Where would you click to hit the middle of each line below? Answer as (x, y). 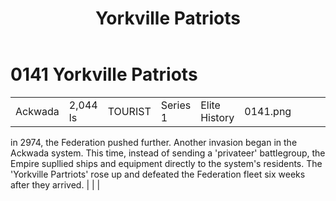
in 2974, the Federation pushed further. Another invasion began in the (154, 142)
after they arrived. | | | (55, 184)
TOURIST (129, 111)
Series (176, 105)
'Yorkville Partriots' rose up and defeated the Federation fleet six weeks (158, 174)
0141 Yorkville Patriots (104, 74)
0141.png (268, 111)
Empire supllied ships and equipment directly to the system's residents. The (166, 163)
